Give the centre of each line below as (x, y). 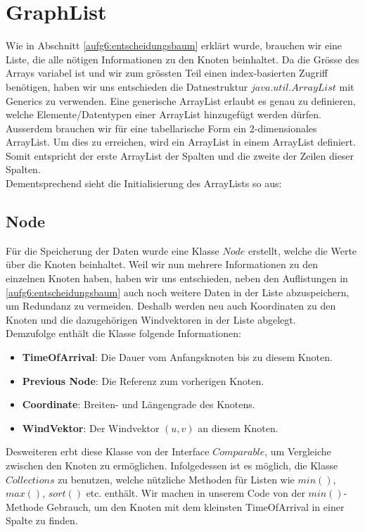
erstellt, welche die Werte (302, 250)
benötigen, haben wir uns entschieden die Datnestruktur (127, 86)
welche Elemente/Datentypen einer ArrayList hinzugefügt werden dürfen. (164, 114)
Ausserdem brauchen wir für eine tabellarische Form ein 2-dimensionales (161, 128)
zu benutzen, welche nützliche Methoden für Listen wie (176, 479)
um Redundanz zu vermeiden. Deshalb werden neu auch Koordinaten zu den (171, 306)
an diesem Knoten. (238, 427)
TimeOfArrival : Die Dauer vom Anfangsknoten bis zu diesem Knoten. (177, 357)
